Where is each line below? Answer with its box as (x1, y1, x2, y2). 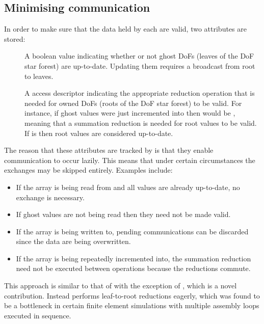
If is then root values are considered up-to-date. (24, 127, 173, 138)
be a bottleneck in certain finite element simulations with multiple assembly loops (4, 300, 259, 311)
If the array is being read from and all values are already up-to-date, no (16, 181, 240, 192)
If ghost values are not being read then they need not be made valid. (16, 209, 231, 220)
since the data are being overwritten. (16, 236, 131, 247)
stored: (4, 33, 25, 44)
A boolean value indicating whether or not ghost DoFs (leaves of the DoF (24, 50, 254, 61)
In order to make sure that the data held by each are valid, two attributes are (4, 23, 247, 34)
